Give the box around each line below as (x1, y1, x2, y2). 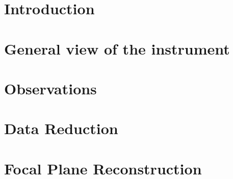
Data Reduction (4, 118, 118, 139)
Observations (4, 78, 97, 98)
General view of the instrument (4, 38, 230, 59)
